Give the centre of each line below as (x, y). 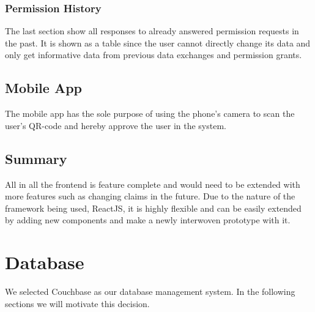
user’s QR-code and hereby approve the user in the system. (116, 125)
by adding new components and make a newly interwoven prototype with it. (148, 220)
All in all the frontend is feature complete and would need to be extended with (153, 184)
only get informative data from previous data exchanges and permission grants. (154, 55)
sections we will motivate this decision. (77, 303)
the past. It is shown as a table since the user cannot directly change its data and (158, 43)
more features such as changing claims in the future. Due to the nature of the (150, 196)
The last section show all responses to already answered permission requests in (152, 31)
